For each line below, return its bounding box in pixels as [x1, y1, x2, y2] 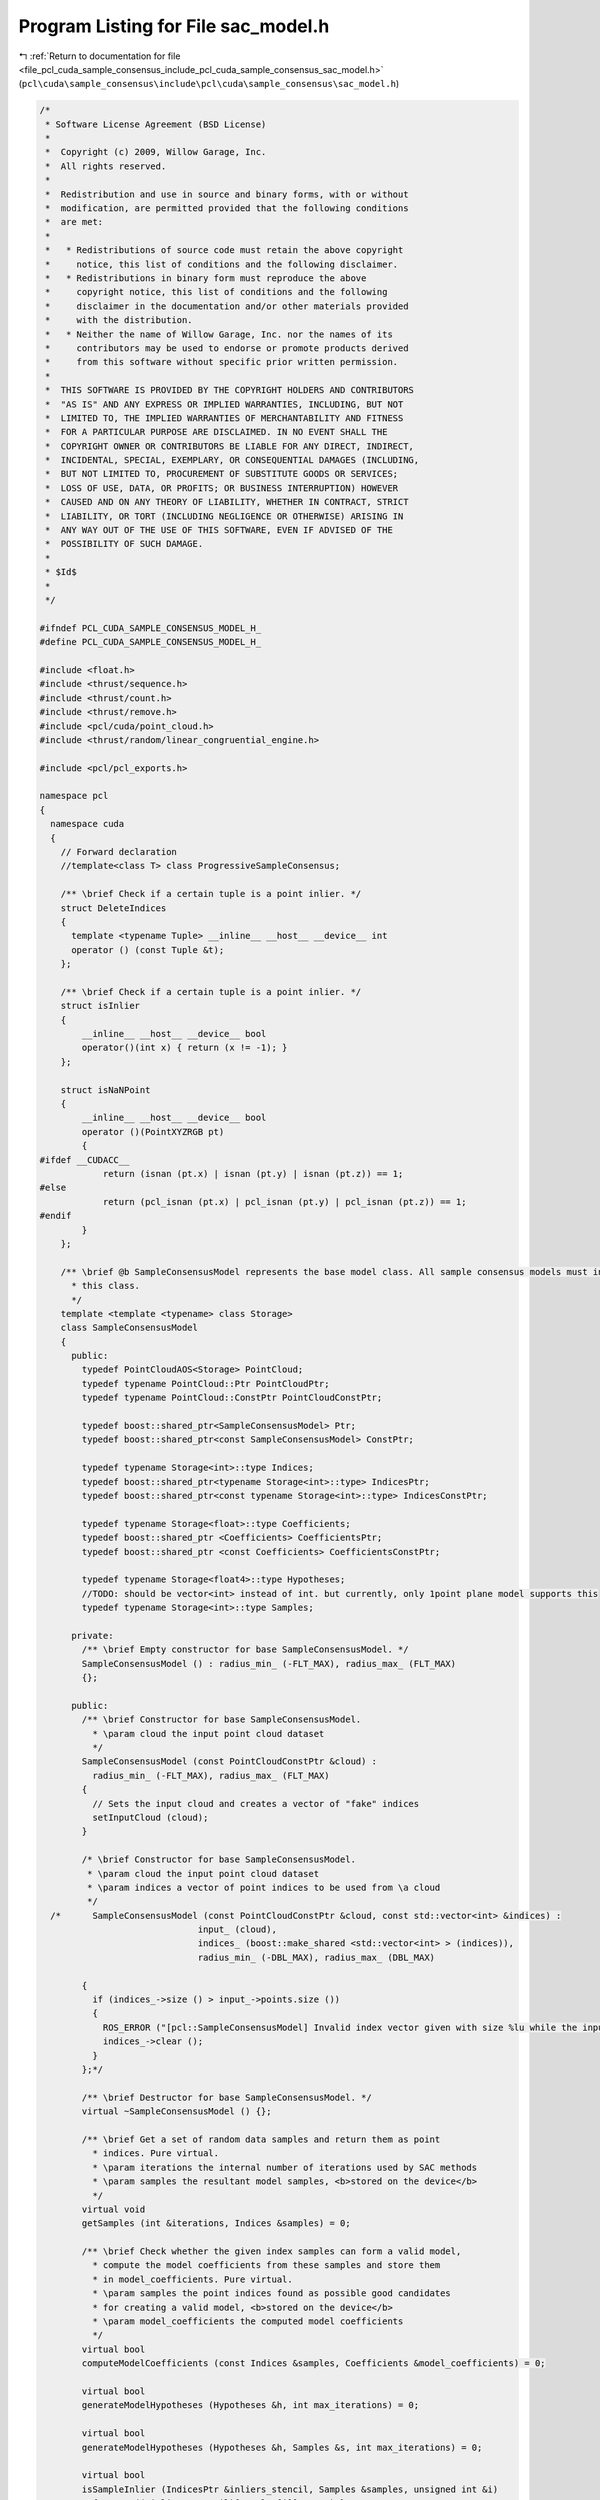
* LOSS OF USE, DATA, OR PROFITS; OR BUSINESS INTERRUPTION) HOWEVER [45, 482, 399, 494]
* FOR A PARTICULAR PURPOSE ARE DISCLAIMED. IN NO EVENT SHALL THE [45, 426, 388, 438]
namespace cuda [50, 818, 125, 830]
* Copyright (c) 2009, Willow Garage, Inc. [45, 146, 267, 158]
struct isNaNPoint [60, 1084, 151, 1095]
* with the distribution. [45, 315, 194, 326]
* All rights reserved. [45, 160, 167, 172]
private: [71, 1630, 114, 1641]
